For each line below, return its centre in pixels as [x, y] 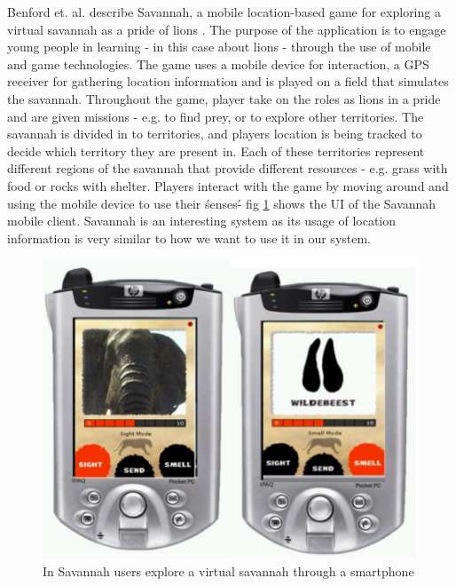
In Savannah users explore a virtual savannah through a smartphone [228, 571]
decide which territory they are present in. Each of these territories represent [216, 150]
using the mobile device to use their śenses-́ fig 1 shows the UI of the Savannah [222, 203]
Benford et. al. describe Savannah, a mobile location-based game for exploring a [224, 12]
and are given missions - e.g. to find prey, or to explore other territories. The [216, 116]
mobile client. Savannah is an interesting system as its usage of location [202, 221]
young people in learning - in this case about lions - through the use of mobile [219, 47]
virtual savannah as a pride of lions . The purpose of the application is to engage [227, 29]
